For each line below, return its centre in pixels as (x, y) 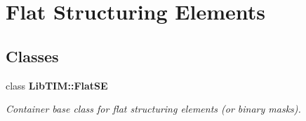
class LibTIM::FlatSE (57, 85)
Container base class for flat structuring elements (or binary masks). (153, 109)
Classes (32, 56)
